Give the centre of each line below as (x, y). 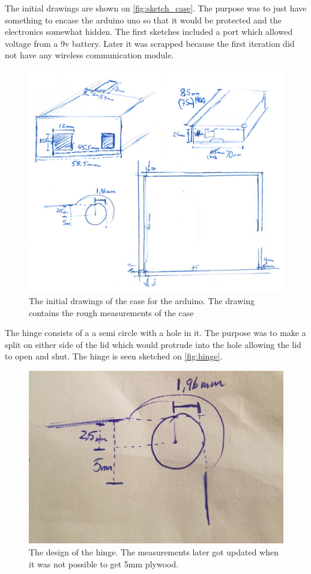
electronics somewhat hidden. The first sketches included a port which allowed (149, 32)
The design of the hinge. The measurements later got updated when (154, 552)
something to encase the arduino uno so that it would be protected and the (143, 20)
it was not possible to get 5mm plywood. (104, 563)
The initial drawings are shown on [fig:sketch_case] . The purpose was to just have (156, 8)
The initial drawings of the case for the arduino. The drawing (142, 301)
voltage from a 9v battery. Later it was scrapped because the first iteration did (150, 43)
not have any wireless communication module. (89, 55)
